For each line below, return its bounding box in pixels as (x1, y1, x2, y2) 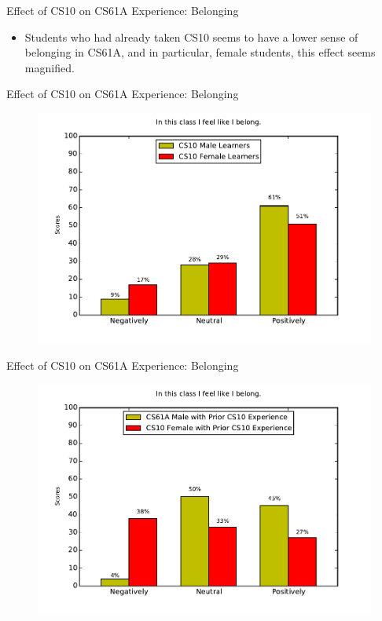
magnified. (24, 59, 75, 75)
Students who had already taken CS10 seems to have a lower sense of (24, 28, 358, 45)
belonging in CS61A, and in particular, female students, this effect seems (24, 44, 376, 60)
